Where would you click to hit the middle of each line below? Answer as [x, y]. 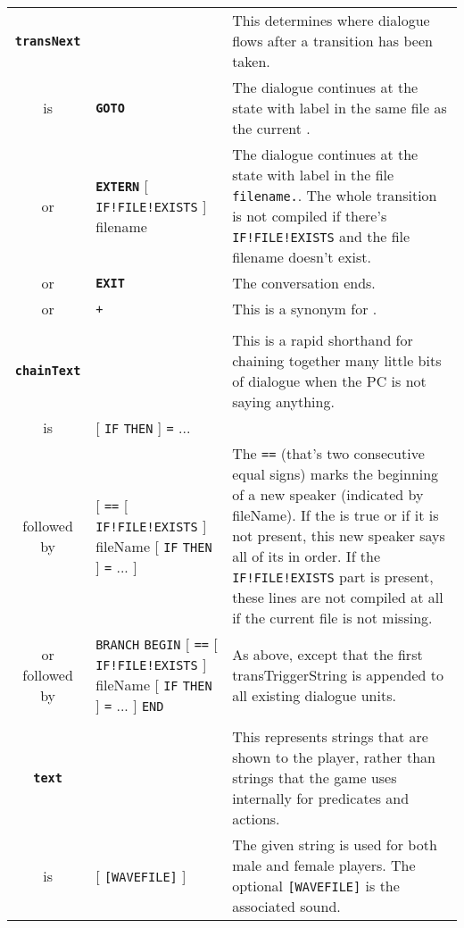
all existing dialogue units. [314, 695]
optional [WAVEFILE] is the [316, 886]
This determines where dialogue [331, 20]
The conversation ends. [304, 283]
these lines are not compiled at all [338, 597]
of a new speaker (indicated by [328, 494]
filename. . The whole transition [335, 195]
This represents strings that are [330, 736]
